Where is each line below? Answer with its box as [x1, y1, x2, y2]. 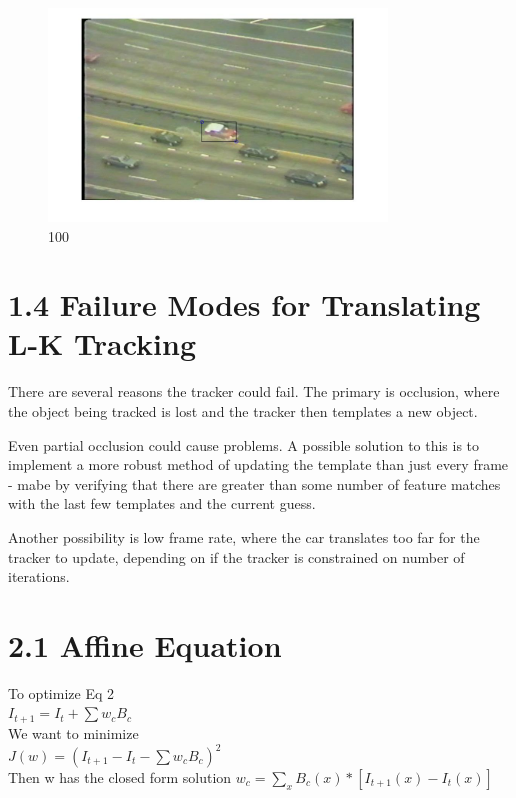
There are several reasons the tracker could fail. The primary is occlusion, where [8, 381, 500, 402]
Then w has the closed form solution [8, 767, 232, 788]
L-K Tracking [8, 323, 197, 364]
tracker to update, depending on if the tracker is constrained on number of [8, 546, 465, 567]
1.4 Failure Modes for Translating [8, 284, 481, 325]
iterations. [8, 566, 70, 587]
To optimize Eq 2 [8, 682, 114, 703]
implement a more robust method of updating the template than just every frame [8, 454, 509, 475]
